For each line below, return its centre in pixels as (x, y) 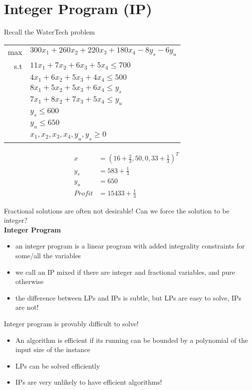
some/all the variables (48, 256)
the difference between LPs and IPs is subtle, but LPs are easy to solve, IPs (128, 297)
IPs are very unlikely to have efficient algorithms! (89, 382)
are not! (27, 307)
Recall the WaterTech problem (49, 32)
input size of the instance (53, 349)
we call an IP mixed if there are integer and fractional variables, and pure (125, 272)
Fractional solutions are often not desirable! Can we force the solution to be (117, 210)
